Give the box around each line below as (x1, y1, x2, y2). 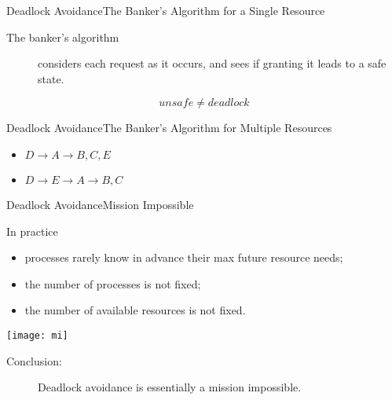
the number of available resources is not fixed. (24, 302, 246, 318)
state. (38, 70, 64, 86)
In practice (6, 222, 58, 239)
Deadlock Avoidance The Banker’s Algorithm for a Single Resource (6, 2, 325, 18)
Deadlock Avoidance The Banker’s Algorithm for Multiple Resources (6, 119, 332, 136)
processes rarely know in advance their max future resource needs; (24, 249, 343, 266)
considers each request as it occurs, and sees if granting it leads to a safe (38, 55, 387, 72)
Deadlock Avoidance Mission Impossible (6, 196, 194, 212)
